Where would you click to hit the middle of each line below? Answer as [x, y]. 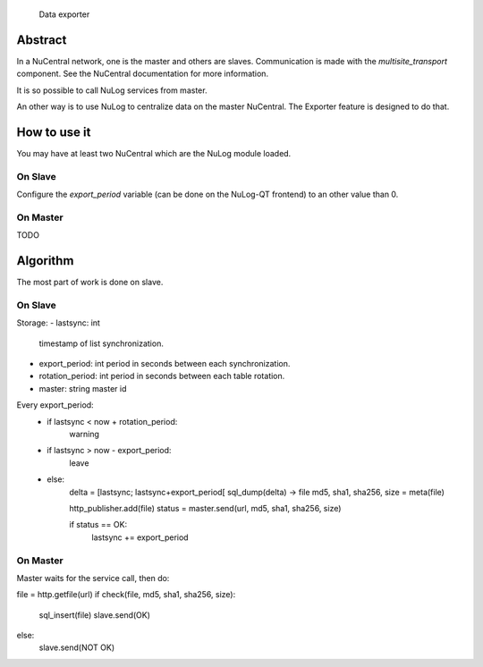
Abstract [42, 40]
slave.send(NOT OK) [77, 647]
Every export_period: [55, 405]
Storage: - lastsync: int [58, 323]
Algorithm [45, 261]
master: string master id [83, 388]
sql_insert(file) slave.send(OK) [95, 615]
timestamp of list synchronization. [102, 343]
